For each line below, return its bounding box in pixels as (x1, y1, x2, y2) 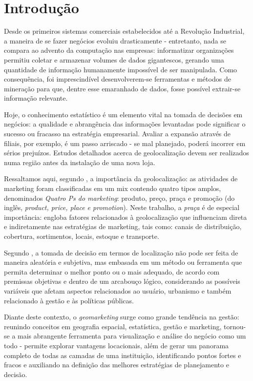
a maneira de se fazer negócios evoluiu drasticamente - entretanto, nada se (4, 35, 227, 45)
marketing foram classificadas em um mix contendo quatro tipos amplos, (4, 183, 221, 193)
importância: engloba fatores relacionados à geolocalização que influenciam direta (4, 212, 247, 222)
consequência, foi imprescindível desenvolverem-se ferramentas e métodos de (4, 74, 231, 84)
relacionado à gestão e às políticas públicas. (4, 295, 134, 305)
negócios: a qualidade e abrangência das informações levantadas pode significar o (4, 119, 246, 129)
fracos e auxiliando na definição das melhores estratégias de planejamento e (4, 360, 229, 370)
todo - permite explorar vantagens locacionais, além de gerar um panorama (4, 340, 229, 350)
